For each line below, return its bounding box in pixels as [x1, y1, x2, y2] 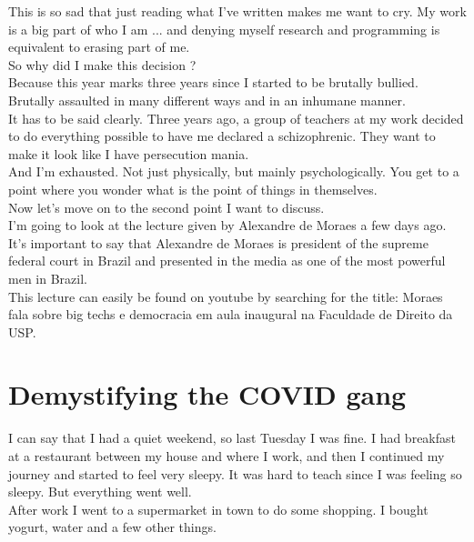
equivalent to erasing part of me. [8, 37, 190, 56]
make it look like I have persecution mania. [8, 144, 249, 163]
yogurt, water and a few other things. [8, 517, 217, 537]
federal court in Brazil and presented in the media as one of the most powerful [8, 251, 446, 270]
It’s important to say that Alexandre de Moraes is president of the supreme [8, 233, 429, 252]
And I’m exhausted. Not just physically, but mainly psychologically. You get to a [8, 162, 459, 181]
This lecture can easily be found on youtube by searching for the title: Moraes [8, 286, 443, 306]
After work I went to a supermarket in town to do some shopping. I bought [8, 499, 429, 518]
